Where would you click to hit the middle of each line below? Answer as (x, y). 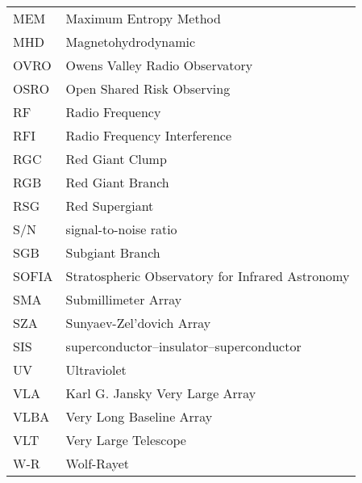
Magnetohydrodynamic (131, 42)
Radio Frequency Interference (149, 135)
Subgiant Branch (113, 252)
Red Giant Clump (116, 159)
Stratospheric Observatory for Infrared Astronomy (208, 276)
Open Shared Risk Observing (148, 88)
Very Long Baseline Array (139, 416)
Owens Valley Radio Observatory (159, 65)
